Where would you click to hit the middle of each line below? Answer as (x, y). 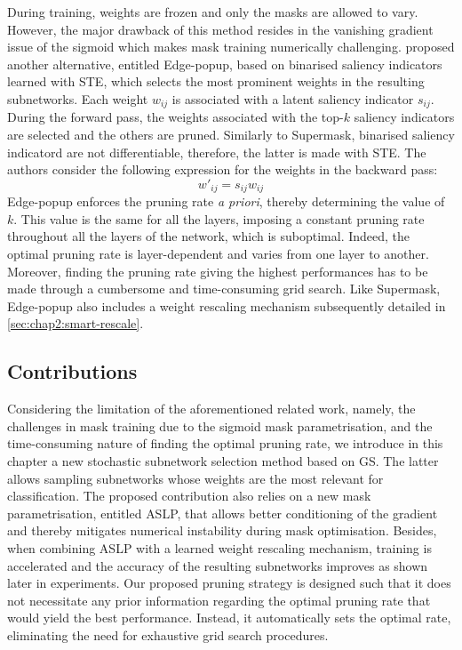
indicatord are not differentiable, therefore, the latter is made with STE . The (217, 152)
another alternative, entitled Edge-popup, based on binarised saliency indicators (225, 64)
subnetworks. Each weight (78, 98)
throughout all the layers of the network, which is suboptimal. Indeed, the (209, 236)
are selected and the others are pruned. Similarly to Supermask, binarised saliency (231, 135)
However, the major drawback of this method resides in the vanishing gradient (220, 29)
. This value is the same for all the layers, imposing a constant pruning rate (219, 218)
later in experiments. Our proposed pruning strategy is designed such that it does (229, 583)
